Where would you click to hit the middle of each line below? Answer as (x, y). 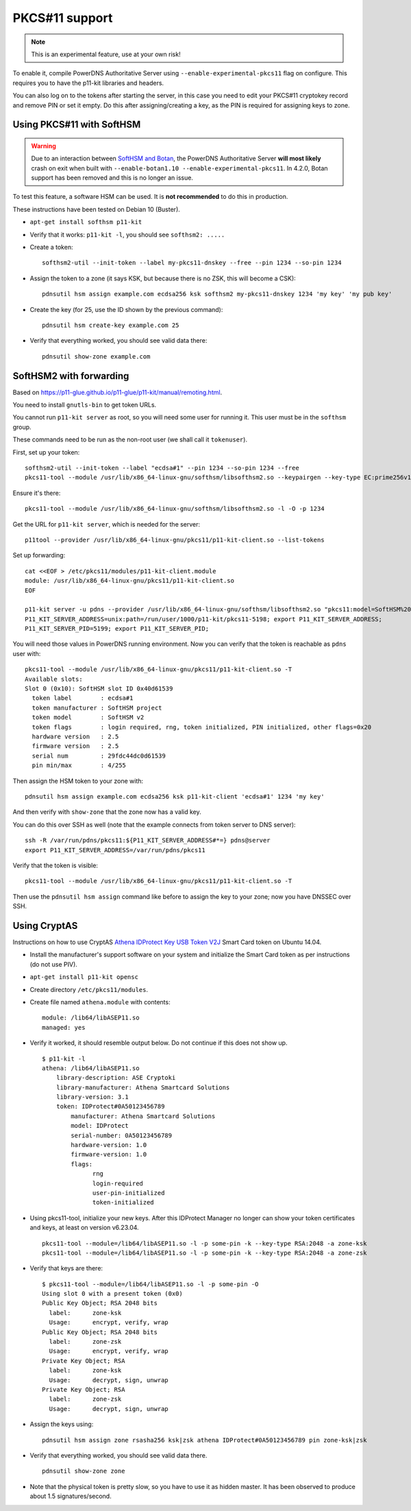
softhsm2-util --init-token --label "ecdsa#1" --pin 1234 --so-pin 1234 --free (162, 468)
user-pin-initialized (129, 1193)
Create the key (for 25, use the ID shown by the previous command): (126, 309)
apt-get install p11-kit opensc (84, 977)
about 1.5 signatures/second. (71, 1496)
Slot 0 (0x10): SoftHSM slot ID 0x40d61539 (99, 689)
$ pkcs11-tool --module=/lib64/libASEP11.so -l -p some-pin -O (150, 1284)
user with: (27, 653)
